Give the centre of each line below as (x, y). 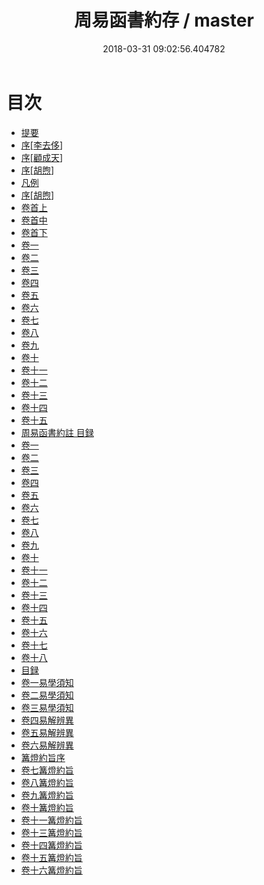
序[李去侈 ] (42, 145)
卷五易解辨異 (47, 732)
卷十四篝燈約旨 (51, 845)
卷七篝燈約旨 (47, 770)
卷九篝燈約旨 (47, 795)
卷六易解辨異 (47, 745)
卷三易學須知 (47, 707)
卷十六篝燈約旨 (51, 870)
